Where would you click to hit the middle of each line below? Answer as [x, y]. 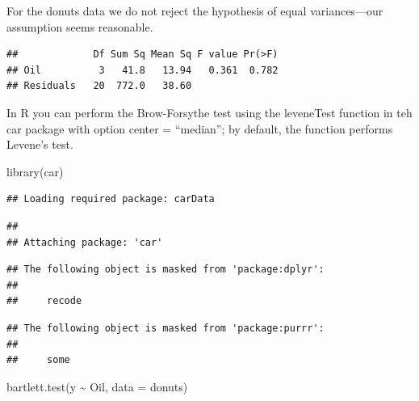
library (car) [35, 171]
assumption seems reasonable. [80, 26]
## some [38, 360]
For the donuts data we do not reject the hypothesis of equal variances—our [195, 11]
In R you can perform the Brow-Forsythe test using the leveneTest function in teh [209, 112]
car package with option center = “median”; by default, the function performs [200, 128]
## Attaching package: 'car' [85, 242]
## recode [44, 301]
